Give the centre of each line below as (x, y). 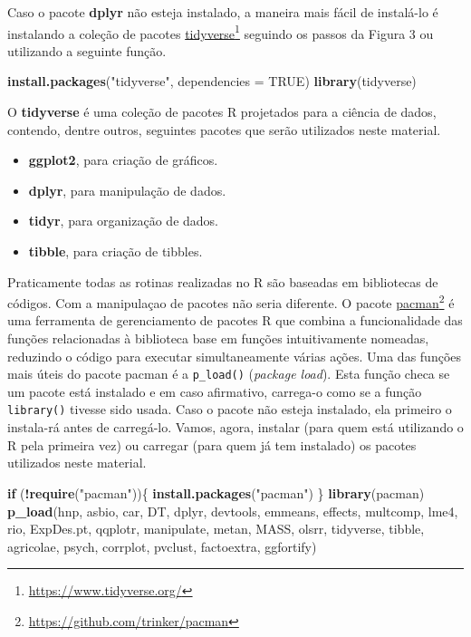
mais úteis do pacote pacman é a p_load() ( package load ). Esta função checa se (229, 374)
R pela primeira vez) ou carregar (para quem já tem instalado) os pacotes (212, 444)
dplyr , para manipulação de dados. (127, 190)
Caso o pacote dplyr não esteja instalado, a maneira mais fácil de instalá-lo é (223, 12)
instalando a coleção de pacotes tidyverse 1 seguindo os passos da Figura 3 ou (221, 32)
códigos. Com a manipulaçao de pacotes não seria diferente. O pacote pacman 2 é (231, 301)
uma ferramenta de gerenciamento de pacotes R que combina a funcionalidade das (235, 320)
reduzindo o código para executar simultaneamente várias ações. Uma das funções (235, 356)
